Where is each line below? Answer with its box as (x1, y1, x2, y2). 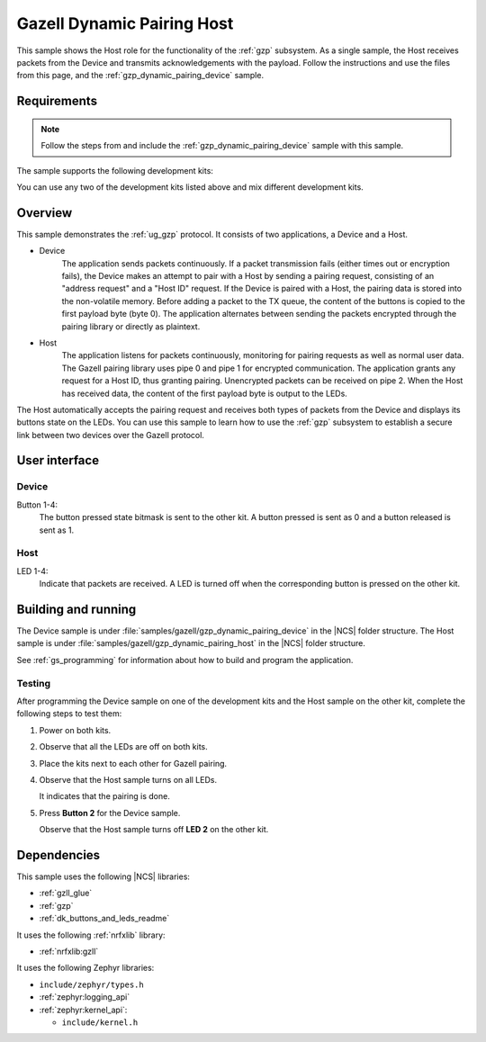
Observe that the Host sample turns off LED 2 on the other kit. (39, 824, 269, 835)
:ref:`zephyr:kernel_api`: (39, 1004, 128, 1015)
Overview (16, 205, 73, 220)
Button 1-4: (16, 499, 58, 510)
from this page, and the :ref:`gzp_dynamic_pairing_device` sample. (16, 70, 265, 81)
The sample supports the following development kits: (16, 165, 213, 175)
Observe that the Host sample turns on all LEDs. (39, 774, 218, 785)
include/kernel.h (61, 1017, 139, 1028)
